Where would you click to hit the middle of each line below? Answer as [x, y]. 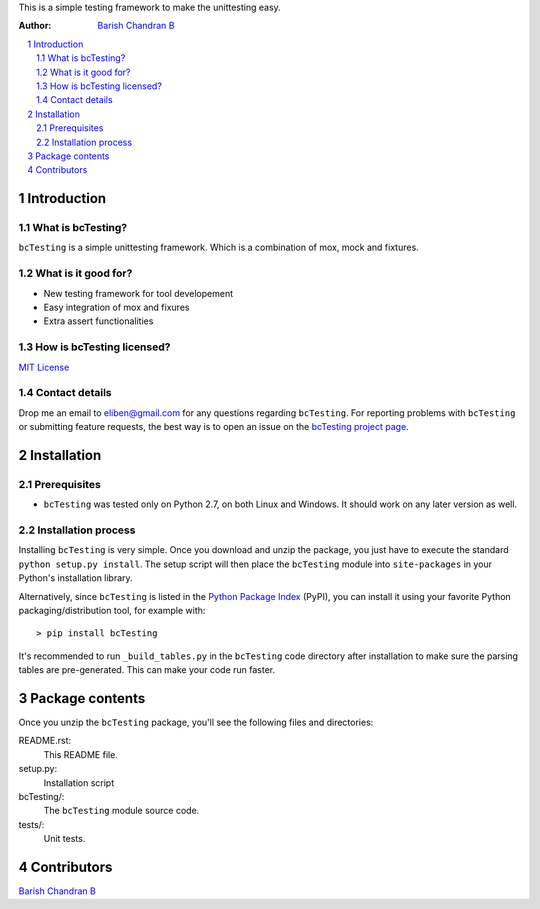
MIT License [44, 367]
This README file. [81, 754]
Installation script [79, 782]
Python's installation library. [76, 578]
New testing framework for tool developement [138, 293]
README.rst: [45, 741]
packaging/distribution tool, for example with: [112, 610]
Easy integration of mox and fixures [116, 307]
